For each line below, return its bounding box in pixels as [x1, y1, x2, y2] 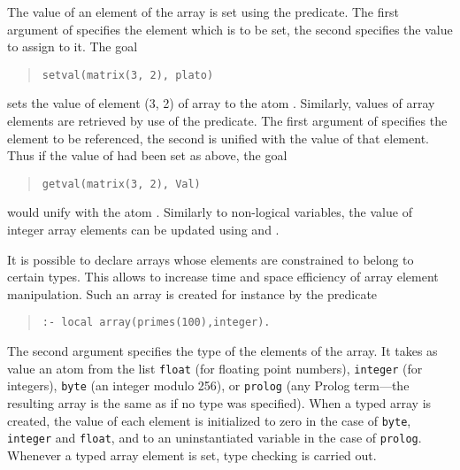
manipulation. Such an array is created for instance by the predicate [7, 284, 378, 303]
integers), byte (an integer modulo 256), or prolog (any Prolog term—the [7, 376, 410, 395]
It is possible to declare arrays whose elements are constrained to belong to [7, 250, 414, 268]
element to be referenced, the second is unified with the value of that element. [7, 128, 429, 147]
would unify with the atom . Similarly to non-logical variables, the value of [7, 203, 412, 221]
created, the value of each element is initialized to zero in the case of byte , [7, 411, 411, 429]
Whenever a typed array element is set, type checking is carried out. [7, 445, 377, 464]
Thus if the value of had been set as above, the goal [7, 146, 287, 165]
